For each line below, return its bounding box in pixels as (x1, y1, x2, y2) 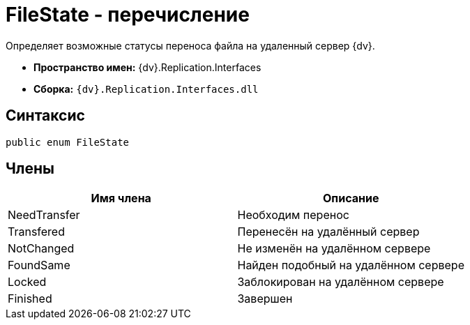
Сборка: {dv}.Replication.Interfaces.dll (33, 82, 259, 95)
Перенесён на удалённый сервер (237, 225, 420, 239)
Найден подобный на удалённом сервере (237, 258, 464, 273)
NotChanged (8, 241, 75, 256)
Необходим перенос (237, 208, 349, 222)
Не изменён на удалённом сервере (237, 241, 431, 256)
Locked (8, 275, 47, 289)
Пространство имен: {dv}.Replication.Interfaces (33, 61, 261, 73)
